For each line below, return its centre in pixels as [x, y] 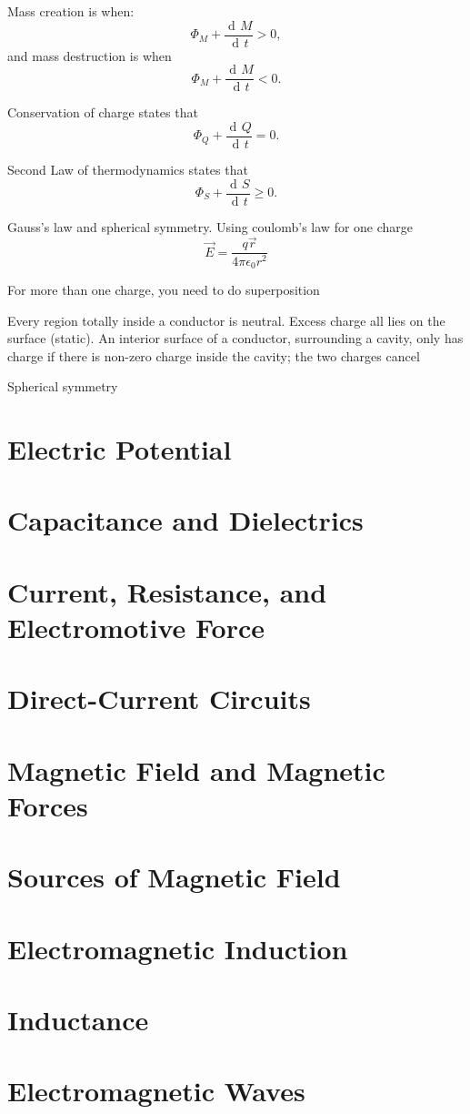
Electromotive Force [136, 628]
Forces [48, 805]
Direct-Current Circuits [159, 699]
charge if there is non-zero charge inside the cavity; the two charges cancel [214, 355]
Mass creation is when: [71, 11]
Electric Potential [120, 449]
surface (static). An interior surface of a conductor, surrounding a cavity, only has [235, 338]
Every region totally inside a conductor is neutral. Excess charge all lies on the [226, 320]
